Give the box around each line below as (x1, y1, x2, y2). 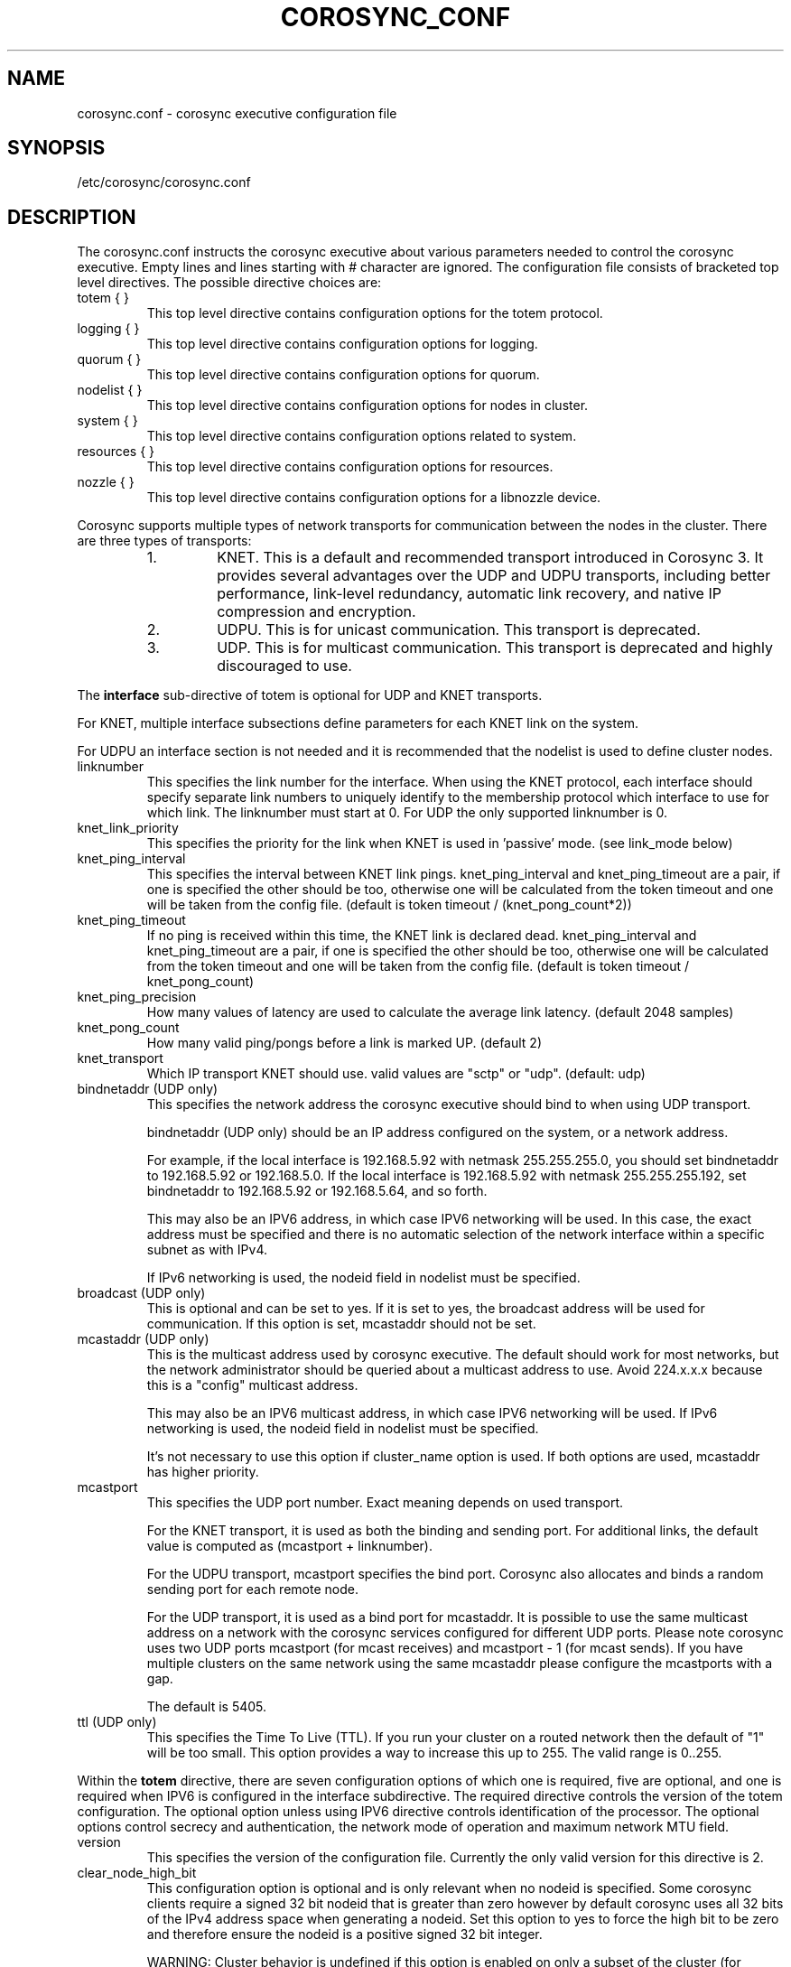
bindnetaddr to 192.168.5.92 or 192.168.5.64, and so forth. (146, 1183, 488, 1199)
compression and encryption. (217, 602, 416, 621)
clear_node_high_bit (77, 1865, 197, 1881)
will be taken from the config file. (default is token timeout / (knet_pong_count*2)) (146, 897, 632, 913)
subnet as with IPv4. (146, 1242, 267, 1258)
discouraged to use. (217, 657, 352, 676)
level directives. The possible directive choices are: (77, 275, 382, 291)
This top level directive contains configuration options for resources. (146, 459, 554, 475)
